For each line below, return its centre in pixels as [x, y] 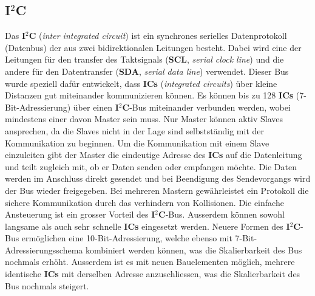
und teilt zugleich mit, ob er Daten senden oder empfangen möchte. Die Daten [151, 166]
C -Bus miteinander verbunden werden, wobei [206, 107]
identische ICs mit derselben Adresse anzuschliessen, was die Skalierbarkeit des [153, 274]
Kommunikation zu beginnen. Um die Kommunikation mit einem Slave [137, 143]
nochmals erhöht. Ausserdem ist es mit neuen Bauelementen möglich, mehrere [150, 262]
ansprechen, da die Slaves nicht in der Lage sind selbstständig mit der [134, 130]
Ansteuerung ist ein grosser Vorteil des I [80, 214]
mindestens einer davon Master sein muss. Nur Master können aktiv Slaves [144, 119]
